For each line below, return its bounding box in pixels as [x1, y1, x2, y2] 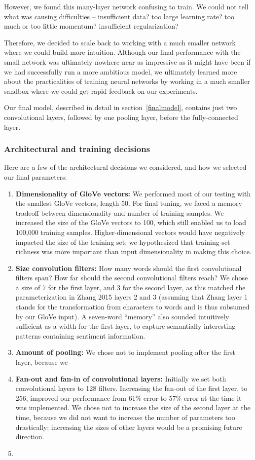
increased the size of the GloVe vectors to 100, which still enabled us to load [15, 217, 246, 228]
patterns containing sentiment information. [15, 330, 146, 341]
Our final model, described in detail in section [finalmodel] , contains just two [4, 102, 237, 113]
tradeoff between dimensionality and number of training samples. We [15, 207, 224, 218]
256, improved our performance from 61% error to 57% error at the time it [15, 392, 242, 403]
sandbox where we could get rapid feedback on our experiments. [4, 85, 198, 96]
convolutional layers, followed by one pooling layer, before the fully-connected [4, 112, 238, 122]
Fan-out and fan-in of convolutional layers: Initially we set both [15, 373, 226, 383]
